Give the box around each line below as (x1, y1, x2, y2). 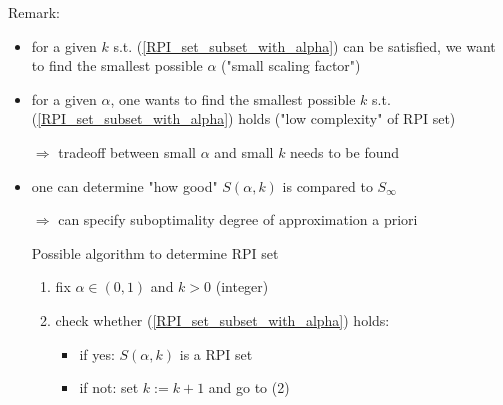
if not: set (79, 377, 139, 398)
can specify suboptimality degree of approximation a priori (58, 209, 418, 230)
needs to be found (290, 141, 400, 162)
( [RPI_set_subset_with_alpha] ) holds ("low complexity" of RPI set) (31, 108, 456, 129)
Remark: (8, 2, 60, 22)
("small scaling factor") (221, 55, 361, 76)
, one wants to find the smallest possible (110, 88, 356, 109)
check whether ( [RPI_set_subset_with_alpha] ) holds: (55, 309, 390, 330)
